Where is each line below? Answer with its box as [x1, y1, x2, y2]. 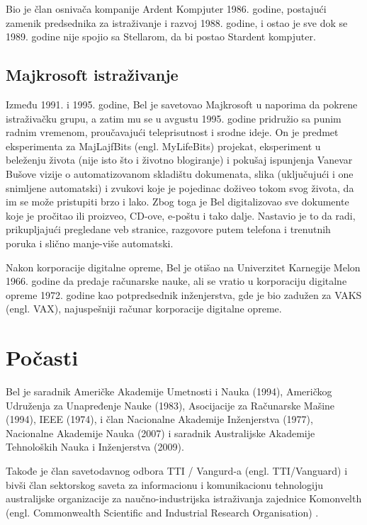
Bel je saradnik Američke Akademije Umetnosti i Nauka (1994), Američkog [6, 384, 332, 399]
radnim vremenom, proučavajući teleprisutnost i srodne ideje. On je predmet [6, 125, 339, 140]
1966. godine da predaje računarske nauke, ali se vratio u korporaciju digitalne [6, 273, 347, 288]
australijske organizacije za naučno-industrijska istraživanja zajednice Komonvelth [6, 491, 362, 506]
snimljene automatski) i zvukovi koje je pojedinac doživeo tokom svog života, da [6, 180, 354, 195]
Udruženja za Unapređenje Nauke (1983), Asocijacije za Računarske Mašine [6, 397, 335, 412]
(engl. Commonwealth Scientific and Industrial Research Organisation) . [6, 504, 319, 519]
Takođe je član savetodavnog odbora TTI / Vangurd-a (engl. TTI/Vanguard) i [6, 463, 348, 478]
